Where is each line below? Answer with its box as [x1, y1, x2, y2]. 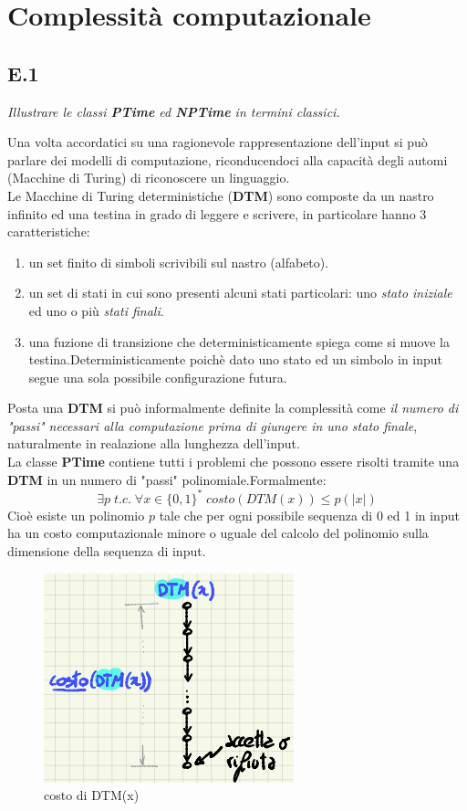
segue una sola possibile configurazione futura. [28, 367, 287, 386]
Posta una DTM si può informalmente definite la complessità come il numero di [7, 398, 459, 417]
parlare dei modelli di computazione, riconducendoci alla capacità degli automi [7, 150, 448, 169]
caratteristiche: [7, 222, 90, 241]
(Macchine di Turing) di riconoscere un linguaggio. [7, 168, 290, 187]
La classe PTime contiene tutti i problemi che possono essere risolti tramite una [7, 452, 460, 471]
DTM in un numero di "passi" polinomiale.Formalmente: [7, 469, 327, 489]
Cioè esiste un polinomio [7, 505, 145, 524]
